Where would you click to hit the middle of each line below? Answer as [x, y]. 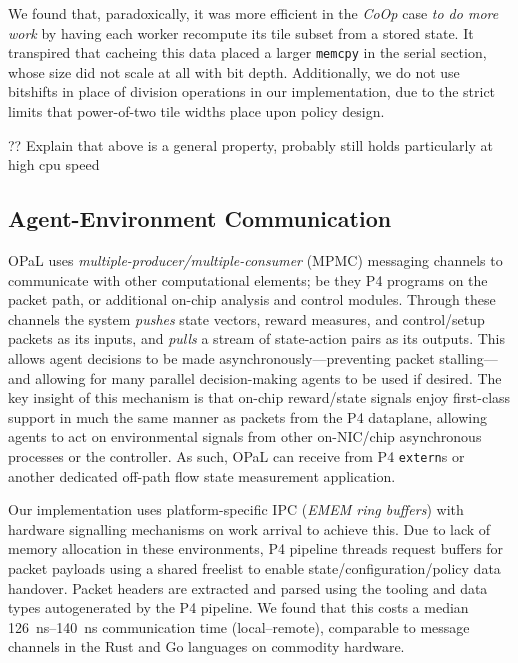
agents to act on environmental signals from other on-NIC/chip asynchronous [245, 436]
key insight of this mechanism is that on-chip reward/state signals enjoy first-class [259, 397]
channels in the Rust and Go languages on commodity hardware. [206, 646]
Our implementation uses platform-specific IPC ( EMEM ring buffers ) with [236, 509]
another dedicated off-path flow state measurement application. [202, 475]
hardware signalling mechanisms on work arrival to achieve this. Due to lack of [249, 528]
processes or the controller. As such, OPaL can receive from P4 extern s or [236, 455]
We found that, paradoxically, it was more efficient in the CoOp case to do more [253, 13]
